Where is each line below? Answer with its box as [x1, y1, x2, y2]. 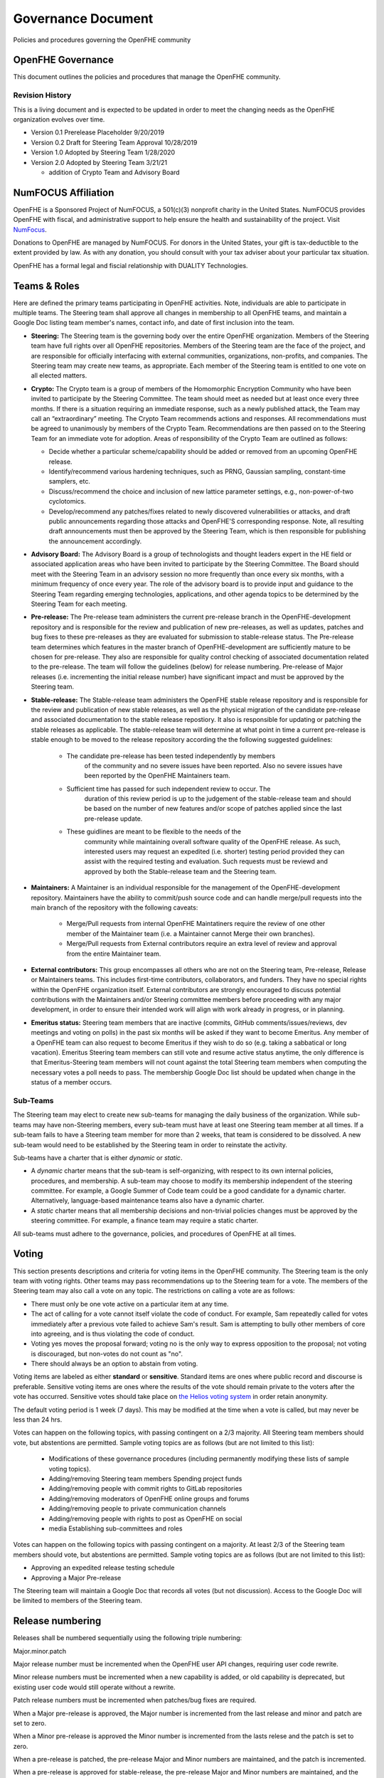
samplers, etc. [48, 477, 90, 486]
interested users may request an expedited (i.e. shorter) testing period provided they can [84, 847, 345, 856]
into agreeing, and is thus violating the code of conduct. [31, 1329, 195, 1338]
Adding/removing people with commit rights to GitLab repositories [48, 1484, 242, 1493]
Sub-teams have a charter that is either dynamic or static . [13, 1153, 183, 1162]
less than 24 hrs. [13, 1415, 63, 1424]
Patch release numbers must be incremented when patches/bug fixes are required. [13, 1696, 257, 1705]
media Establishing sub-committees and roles [48, 1524, 183, 1533]
